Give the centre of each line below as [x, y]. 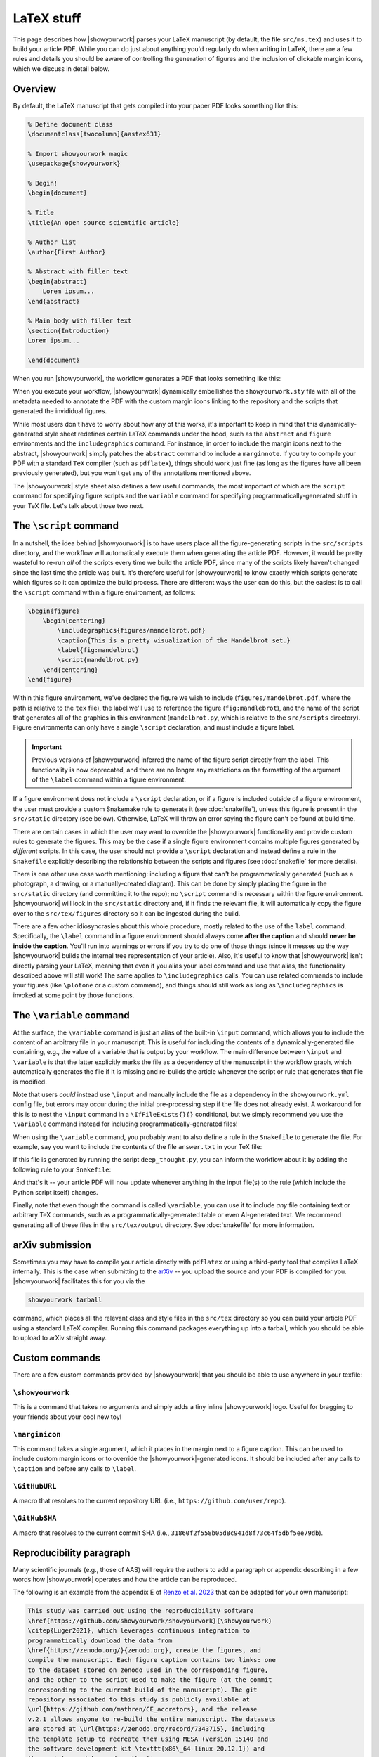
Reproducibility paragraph [72, 1553]
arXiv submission [52, 1245]
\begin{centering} [74, 621]
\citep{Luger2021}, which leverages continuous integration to [139, 1631]
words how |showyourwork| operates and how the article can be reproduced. [125, 1580]
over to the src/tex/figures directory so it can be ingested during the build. [127, 913]
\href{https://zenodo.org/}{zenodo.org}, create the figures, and [144, 1651]
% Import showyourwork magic [78, 154]
